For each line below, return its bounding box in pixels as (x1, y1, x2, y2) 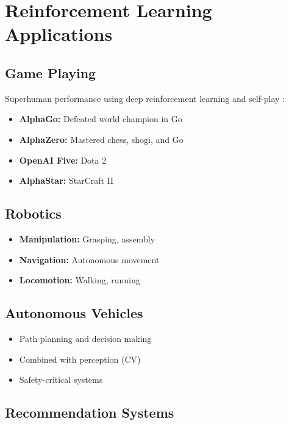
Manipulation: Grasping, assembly (19, 232, 155, 245)
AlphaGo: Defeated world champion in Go (19, 112, 182, 125)
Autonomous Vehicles (5, 303, 143, 322)
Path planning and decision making (19, 332, 152, 344)
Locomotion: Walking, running (19, 274, 140, 286)
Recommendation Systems (5, 403, 174, 422)
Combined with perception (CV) (19, 352, 141, 365)
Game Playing (5, 63, 96, 82)
